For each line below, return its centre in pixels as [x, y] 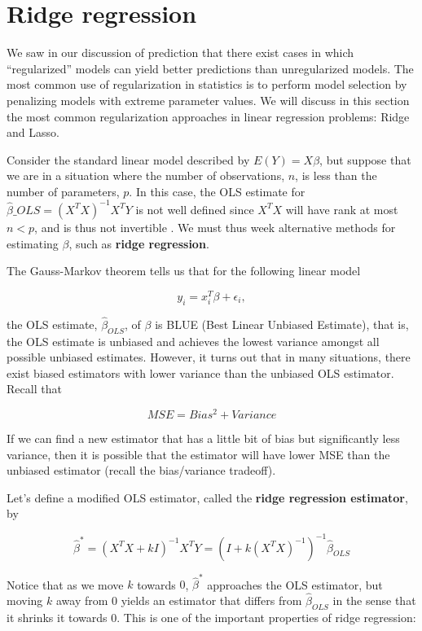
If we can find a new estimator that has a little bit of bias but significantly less [203, 438]
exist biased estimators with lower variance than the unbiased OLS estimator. [200, 372]
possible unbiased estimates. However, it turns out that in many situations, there [209, 357]
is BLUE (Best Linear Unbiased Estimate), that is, [282, 324]
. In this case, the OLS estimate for [217, 191]
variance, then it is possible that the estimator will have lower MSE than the [198, 454]
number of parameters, [63, 191]
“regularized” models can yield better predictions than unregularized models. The [210, 68]
